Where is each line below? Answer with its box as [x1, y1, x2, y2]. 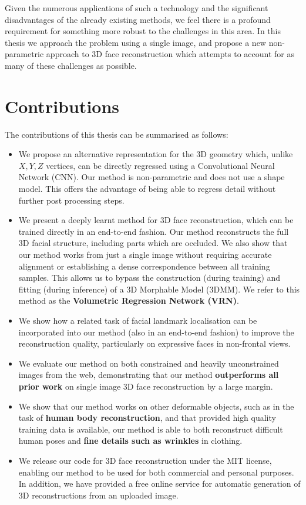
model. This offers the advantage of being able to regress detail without [18, 182, 276, 195]
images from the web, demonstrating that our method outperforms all [18, 368, 279, 381]
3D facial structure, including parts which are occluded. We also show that [18, 237, 288, 249]
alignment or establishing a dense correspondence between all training [18, 260, 270, 272]
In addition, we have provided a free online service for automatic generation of [18, 477, 301, 490]
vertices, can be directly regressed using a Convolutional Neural [46, 159, 275, 171]
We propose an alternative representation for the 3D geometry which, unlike [18, 148, 293, 160]
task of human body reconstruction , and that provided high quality [18, 411, 276, 424]
